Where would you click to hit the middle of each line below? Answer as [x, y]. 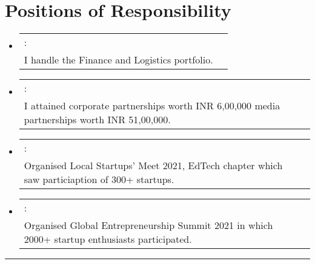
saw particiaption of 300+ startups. [99, 179]
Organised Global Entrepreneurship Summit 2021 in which [148, 225]
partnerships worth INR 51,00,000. [97, 120]
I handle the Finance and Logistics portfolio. [118, 60]
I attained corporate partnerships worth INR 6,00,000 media [152, 106]
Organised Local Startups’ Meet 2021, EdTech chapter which [153, 166]
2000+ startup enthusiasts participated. [108, 239]
